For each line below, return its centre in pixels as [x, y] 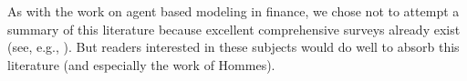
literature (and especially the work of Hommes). [141, 64]
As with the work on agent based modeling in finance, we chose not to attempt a [233, 11]
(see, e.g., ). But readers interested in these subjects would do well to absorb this [233, 47]
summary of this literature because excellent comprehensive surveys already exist [234, 29]
